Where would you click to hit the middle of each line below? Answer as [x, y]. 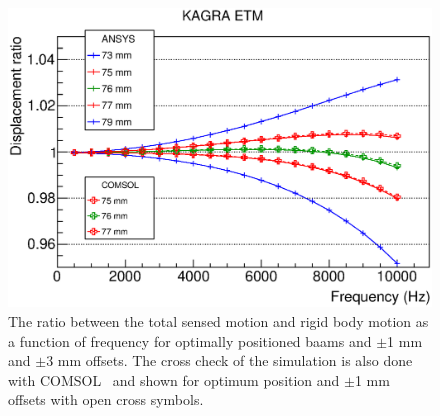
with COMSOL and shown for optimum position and [174, 379]
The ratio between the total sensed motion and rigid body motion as [218, 320]
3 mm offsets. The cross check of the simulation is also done [229, 360]
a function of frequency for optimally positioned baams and [190, 340]
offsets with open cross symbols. [106, 399]
